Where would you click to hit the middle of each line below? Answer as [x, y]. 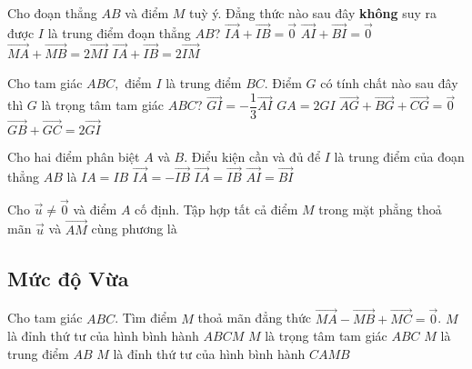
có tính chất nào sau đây [389, 83]
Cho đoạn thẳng [52, 13]
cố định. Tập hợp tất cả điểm [216, 209]
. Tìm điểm [146, 318]
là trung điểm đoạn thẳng [119, 32]
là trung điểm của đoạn [399, 157]
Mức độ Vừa [68, 278]
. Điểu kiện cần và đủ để [252, 157]
